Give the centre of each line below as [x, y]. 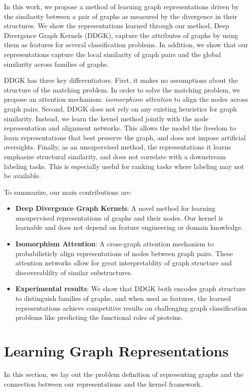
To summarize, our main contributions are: [68, 192]
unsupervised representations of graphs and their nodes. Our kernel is [119, 217]
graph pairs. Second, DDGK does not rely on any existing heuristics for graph [120, 108]
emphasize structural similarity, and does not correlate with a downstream [115, 156]
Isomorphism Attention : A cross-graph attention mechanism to [115, 244]
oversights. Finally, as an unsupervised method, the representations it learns [117, 147]
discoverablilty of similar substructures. [74, 272]
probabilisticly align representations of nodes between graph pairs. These [124, 253]
